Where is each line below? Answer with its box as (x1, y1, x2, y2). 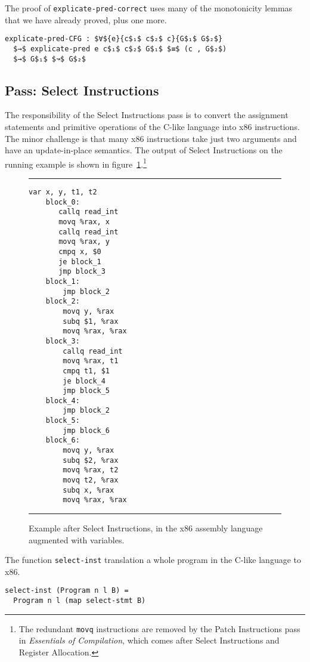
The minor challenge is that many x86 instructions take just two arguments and (5, 132, 297, 144)
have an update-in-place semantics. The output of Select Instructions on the (5, 144, 283, 156)
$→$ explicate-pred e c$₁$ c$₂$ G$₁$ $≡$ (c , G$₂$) (13, 44, 227, 53)
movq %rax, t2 (63, 466, 119, 475)
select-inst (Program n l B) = (5, 586, 129, 595)
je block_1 (58, 257, 101, 266)
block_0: (45, 197, 80, 206)
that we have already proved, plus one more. (5, 13, 167, 26)
